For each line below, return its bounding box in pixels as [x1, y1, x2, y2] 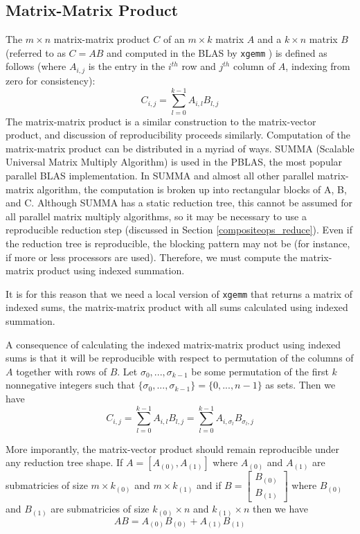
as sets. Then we [265, 377, 336, 392]
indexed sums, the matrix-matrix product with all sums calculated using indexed [6, 300, 348, 314]
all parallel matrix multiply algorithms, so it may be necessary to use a [6, 208, 307, 223]
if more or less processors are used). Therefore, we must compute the [6, 249, 298, 264]
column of [233, 59, 276, 73]
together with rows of [16, 364, 107, 378]
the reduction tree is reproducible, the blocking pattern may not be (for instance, [6, 235, 350, 250]
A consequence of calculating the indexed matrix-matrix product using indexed [6, 337, 341, 351]
